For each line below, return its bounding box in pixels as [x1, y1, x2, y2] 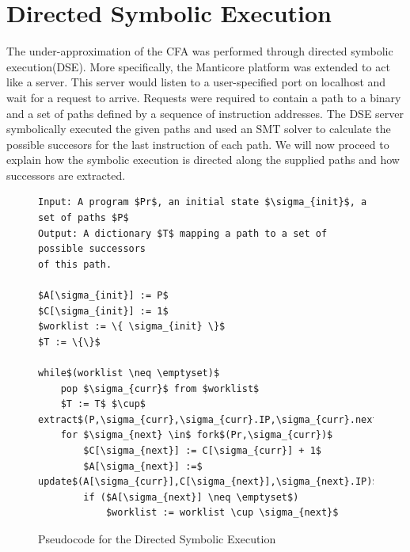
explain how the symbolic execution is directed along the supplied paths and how [6, 151, 400, 168]
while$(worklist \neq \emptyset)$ [38, 367, 220, 379]
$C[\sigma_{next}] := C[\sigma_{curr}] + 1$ [83, 444, 321, 456]
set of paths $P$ [38, 212, 129, 224]
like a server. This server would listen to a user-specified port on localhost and [6, 74, 386, 90]
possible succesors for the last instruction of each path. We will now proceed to [6, 135, 389, 152]
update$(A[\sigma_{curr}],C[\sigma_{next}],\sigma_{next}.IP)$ [38, 476, 378, 488]
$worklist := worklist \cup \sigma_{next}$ [105, 507, 339, 519]
